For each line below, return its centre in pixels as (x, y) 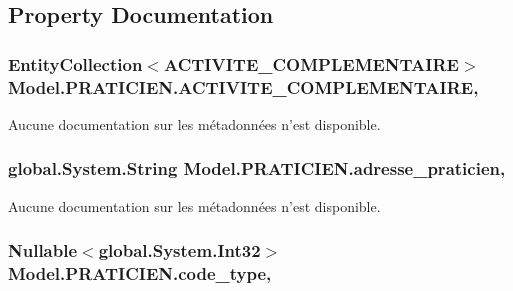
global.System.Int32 (179, 250)
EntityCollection (75, 63)
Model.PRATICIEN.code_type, (140, 273)
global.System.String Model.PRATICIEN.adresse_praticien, (257, 168)
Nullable (43, 250)
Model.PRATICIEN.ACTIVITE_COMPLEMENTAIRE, (243, 86)
